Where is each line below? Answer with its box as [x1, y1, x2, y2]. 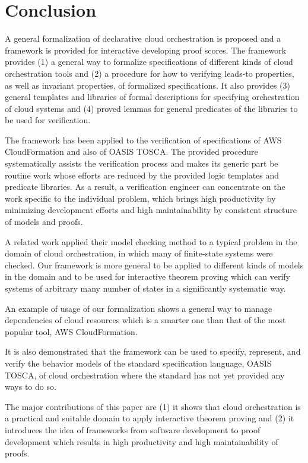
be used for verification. [5, 114, 91, 126]
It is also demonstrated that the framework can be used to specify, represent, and [5, 345, 301, 358]
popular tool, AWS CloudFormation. [5, 325, 138, 337]
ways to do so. [5, 380, 56, 393]
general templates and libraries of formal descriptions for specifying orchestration [5, 90, 300, 103]
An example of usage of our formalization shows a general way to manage [5, 302, 272, 314]
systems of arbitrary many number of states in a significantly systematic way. [5, 282, 286, 294]
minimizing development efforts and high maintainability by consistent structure [5, 204, 297, 216]
